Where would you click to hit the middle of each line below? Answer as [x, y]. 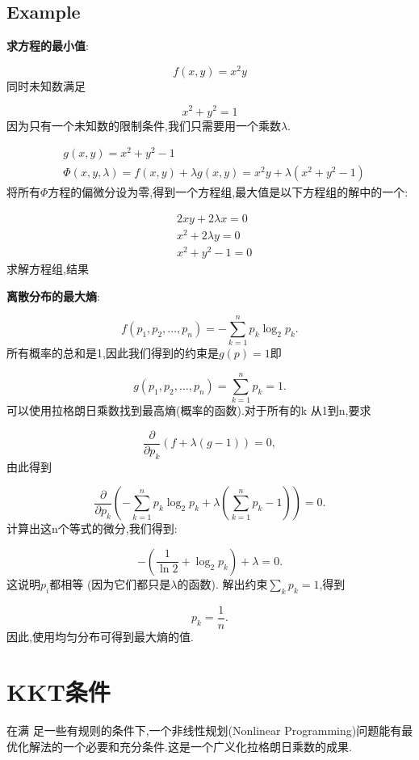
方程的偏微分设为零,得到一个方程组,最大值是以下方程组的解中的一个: [228, 192]
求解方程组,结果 [48, 269]
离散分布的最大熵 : [53, 296]
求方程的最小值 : [48, 46]
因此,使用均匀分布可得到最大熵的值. [100, 636]
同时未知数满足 [46, 85]
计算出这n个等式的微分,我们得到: [92, 528]
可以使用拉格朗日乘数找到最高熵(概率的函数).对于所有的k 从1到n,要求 [189, 410]
